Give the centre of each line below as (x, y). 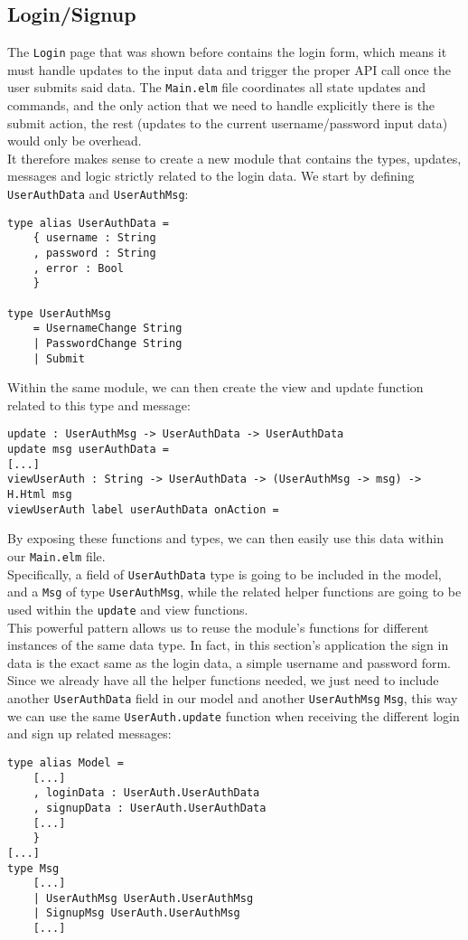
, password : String (94, 254)
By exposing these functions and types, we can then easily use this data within (225, 538)
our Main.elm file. (56, 556)
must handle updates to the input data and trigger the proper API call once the (229, 69)
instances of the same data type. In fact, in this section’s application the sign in (228, 645)
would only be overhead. (75, 141)
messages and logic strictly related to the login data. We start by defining (211, 176)
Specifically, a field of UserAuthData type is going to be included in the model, (225, 573)
